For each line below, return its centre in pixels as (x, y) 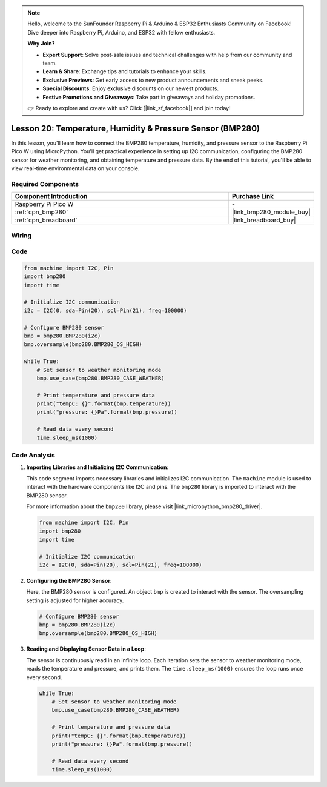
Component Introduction (51, 196)
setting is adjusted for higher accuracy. (75, 600)
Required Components (45, 184)
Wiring (21, 235)
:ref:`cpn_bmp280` (41, 212)
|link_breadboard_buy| (264, 220)
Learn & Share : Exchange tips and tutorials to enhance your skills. (125, 71)
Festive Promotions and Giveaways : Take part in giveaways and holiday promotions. (149, 97)
